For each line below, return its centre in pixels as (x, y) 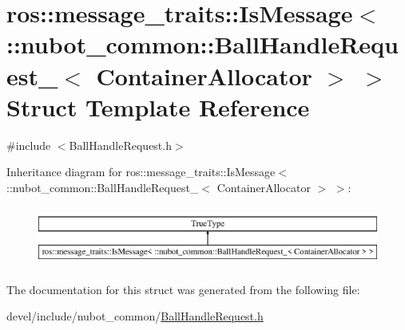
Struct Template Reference (158, 106)
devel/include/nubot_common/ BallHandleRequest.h (135, 316)
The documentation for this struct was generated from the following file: (183, 289)
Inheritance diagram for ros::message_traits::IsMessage (141, 172)
